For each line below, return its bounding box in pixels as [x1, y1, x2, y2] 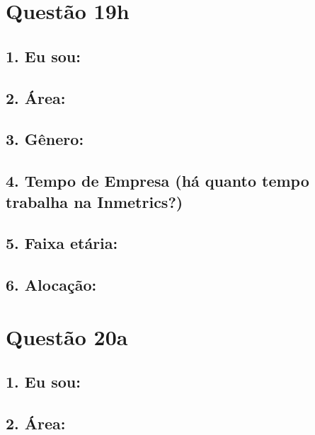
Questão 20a [6, 322, 128, 351]
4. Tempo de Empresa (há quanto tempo [6, 170, 309, 192]
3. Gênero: [6, 128, 84, 150]
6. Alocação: [6, 274, 97, 296]
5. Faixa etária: [6, 232, 118, 254]
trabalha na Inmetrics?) [6, 190, 183, 212]
